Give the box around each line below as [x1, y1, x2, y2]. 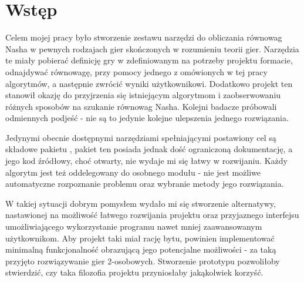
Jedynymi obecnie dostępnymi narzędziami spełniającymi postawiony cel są [5, 131, 276, 143]
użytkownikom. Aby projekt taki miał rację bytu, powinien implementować [5, 231, 275, 244]
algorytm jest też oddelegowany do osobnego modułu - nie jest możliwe [5, 166, 261, 178]
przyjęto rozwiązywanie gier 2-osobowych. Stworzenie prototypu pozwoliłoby [5, 254, 280, 267]
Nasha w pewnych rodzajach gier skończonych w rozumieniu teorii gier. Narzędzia [5, 42, 299, 55]
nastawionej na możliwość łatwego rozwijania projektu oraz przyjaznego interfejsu [5, 209, 299, 221]
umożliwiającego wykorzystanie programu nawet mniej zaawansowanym [5, 220, 262, 233]
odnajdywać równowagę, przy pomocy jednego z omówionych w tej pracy [5, 65, 268, 78]
